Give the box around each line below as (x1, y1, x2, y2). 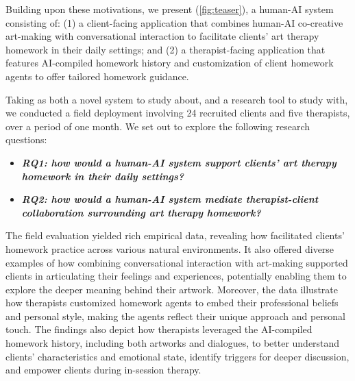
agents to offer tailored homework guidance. (5, 69, 189, 83)
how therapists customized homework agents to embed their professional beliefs (5, 295, 339, 310)
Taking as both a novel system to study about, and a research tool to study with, (5, 92, 348, 106)
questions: (5, 132, 47, 147)
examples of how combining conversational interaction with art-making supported (5, 255, 348, 269)
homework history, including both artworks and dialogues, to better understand (5, 336, 340, 350)
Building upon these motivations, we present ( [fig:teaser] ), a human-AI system (5, 2, 334, 16)
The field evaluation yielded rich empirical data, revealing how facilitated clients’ (5, 228, 345, 243)
